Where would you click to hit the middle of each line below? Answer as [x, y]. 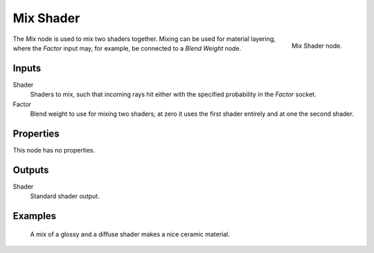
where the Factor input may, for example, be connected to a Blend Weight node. [127, 48]
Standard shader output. [65, 196]
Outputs [31, 170]
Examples [35, 216]
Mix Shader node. [317, 46]
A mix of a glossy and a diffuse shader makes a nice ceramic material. [130, 234]
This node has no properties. [54, 150]
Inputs [27, 68]
